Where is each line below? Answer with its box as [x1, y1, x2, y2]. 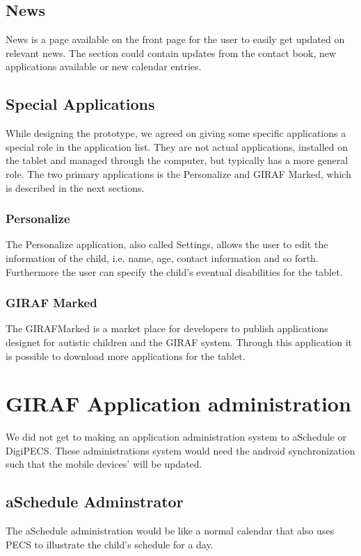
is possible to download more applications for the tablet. [6, 348, 246, 363]
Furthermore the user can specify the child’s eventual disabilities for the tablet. [6, 264, 343, 279]
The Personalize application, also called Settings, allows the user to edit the [6, 237, 328, 252]
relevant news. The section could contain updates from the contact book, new [6, 45, 337, 60]
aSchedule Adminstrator [6, 491, 184, 512]
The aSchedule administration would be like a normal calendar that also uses [6, 523, 335, 538]
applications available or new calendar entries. [6, 59, 202, 74]
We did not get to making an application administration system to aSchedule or [6, 430, 346, 444]
